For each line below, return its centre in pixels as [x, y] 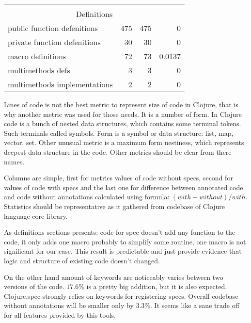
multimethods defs [39, 70]
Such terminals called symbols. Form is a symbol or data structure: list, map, [119, 133]
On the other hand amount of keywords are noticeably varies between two [114, 277]
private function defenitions [54, 42]
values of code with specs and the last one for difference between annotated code [124, 187]
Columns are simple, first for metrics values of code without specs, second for [118, 178]
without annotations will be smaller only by [69, 305]
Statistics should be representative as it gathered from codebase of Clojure [115, 206]
